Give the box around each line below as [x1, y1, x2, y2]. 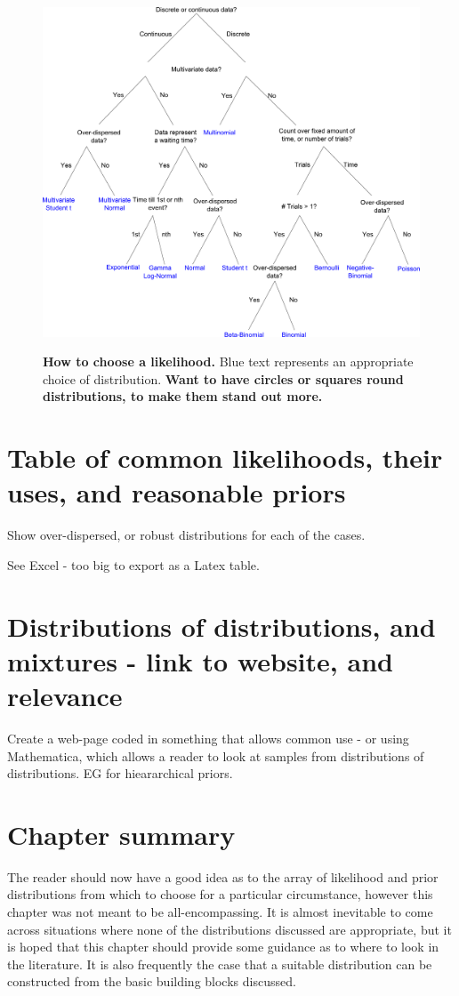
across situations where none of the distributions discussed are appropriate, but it [7, 920, 452, 938]
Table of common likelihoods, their [7, 439, 443, 476]
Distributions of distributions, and [7, 607, 436, 644]
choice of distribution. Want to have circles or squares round [43, 369, 404, 388]
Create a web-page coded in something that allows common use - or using [7, 728, 409, 747]
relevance [7, 678, 123, 714]
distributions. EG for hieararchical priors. [7, 764, 233, 783]
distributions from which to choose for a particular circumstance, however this [7, 885, 433, 904]
